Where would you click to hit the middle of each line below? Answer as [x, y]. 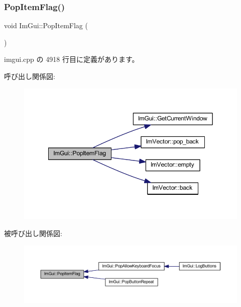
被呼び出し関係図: [33, 233]
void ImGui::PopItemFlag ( [46, 25]
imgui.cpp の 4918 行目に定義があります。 [72, 59]
